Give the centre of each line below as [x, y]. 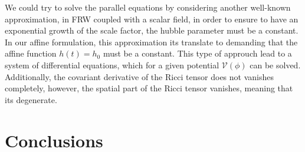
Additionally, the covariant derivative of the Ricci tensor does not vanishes [140, 76]
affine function [31, 53]
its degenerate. [31, 99]
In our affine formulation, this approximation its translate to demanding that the [151, 42]
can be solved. [275, 65]
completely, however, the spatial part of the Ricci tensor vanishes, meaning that [149, 88]
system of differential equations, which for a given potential [112, 65]
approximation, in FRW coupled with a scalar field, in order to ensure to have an [152, 19]
